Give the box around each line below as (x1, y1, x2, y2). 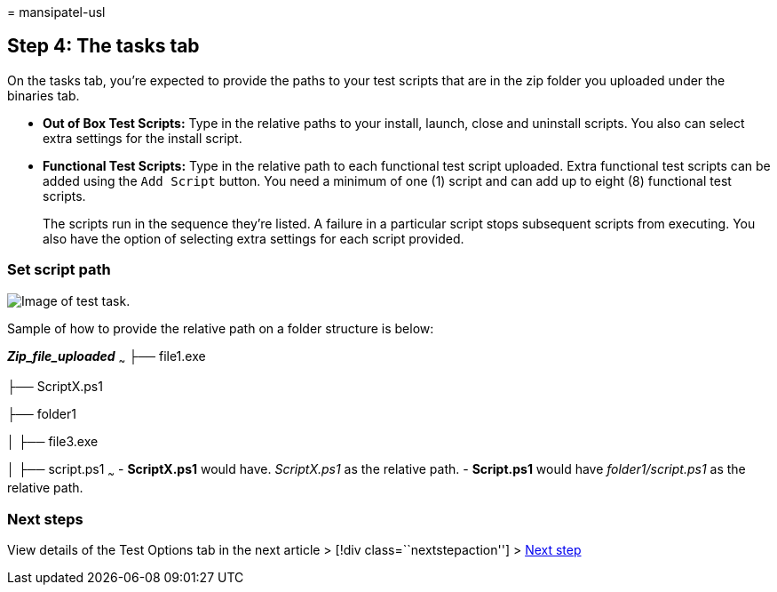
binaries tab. (7, 87, 80, 103)
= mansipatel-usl (7, 4, 106, 20)
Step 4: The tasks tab (7, 35, 200, 58)
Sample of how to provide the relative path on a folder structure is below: (7, 320, 434, 336)
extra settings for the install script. (43, 130, 242, 146)
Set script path (7, 260, 111, 279)
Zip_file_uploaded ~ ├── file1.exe (7, 348, 206, 367)
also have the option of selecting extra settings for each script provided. (43, 230, 464, 246)
